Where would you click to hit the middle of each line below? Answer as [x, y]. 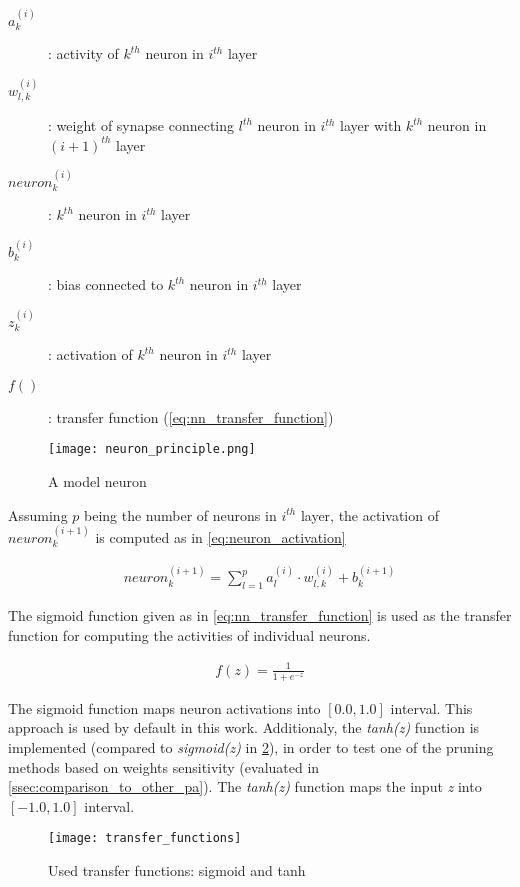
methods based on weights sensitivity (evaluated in [164, 766]
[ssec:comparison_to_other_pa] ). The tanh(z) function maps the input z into [245, 786]
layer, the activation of [369, 514]
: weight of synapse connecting [141, 125]
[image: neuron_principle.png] [152, 449]
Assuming [38, 514]
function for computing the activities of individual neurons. [189, 634]
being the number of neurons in [180, 514]
